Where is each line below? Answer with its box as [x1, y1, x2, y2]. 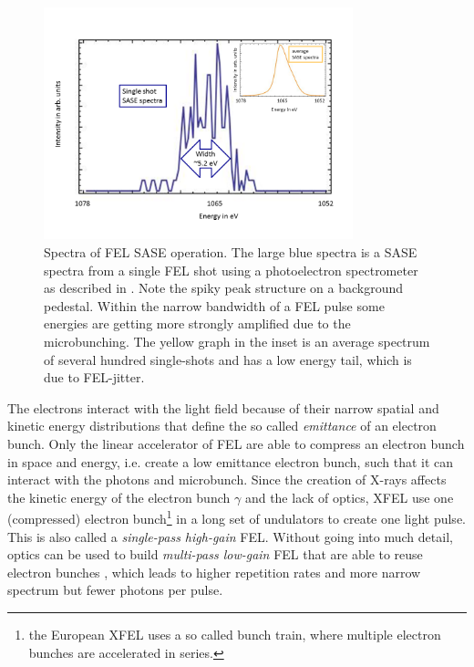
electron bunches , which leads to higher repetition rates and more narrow [7, 562, 421, 581]
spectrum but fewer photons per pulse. [7, 580, 223, 599]
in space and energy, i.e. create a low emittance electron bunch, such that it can [7, 452, 454, 471]
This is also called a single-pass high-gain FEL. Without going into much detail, [7, 526, 453, 546]
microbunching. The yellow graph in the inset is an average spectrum [44, 331, 430, 350]
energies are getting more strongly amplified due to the [44, 314, 351, 333]
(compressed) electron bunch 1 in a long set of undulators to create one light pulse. [7, 506, 466, 527]
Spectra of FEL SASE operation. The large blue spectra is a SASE [44, 242, 417, 261]
